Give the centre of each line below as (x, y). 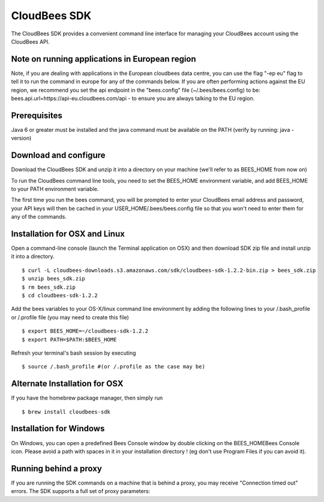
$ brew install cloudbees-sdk (66, 412)
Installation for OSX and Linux (68, 234)
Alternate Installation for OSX (67, 384)
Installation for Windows (58, 429)
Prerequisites (37, 115)
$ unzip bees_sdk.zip (53, 279)
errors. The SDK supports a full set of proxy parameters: (81, 491)
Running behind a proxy (56, 468)
